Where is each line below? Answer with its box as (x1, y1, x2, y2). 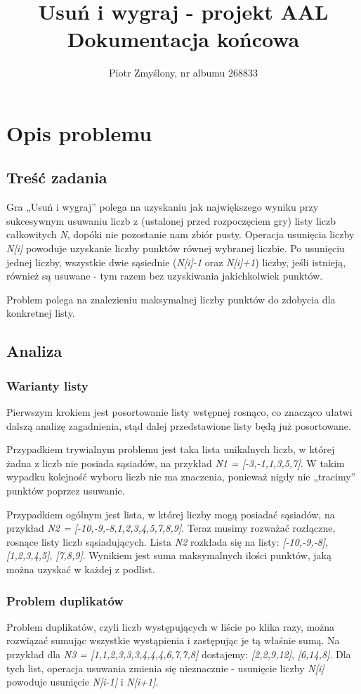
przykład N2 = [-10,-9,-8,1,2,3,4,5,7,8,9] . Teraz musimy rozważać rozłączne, (6, 520, 336, 535)
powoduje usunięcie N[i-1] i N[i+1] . (6, 674, 159, 689)
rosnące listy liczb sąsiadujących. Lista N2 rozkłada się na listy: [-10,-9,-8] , (6, 534, 329, 549)
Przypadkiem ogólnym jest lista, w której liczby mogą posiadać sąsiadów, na (6, 506, 335, 521)
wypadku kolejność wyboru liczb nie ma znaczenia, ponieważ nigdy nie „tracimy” (6, 469, 356, 484)
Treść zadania (6, 166, 107, 188)
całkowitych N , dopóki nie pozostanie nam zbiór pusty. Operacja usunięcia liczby (6, 227, 355, 242)
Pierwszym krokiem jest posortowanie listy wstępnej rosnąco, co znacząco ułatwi (6, 405, 353, 419)
